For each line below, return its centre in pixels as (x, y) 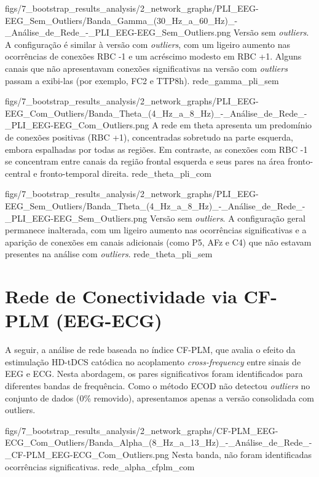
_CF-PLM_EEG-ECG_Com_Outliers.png (87, 454)
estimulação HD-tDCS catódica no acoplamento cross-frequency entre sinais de (153, 361)
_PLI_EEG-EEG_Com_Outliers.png (77, 125)
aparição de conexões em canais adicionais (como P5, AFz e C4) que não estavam (158, 242)
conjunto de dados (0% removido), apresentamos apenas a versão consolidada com (159, 397)
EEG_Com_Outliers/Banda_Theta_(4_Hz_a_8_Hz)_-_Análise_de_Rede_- (156, 113)
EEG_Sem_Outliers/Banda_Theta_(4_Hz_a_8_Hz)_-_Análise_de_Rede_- (155, 205)
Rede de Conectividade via (121, 296)
